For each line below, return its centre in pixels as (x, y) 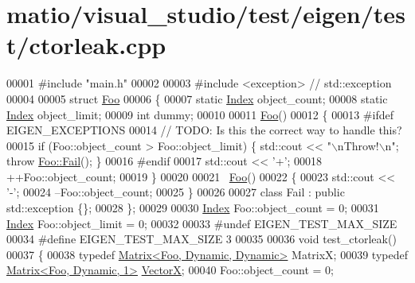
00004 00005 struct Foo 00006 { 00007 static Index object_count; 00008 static (197, 98)
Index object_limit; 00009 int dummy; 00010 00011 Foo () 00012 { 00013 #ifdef (200, 114)
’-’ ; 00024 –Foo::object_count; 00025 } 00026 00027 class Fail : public (176, 192)
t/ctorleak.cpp (86, 45)
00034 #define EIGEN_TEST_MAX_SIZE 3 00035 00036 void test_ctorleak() (202, 239)
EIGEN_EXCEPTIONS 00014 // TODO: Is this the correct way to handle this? (204, 130)
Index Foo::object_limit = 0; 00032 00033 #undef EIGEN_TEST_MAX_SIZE (202, 223)
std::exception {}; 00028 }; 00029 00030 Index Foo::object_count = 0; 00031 (193, 208)
